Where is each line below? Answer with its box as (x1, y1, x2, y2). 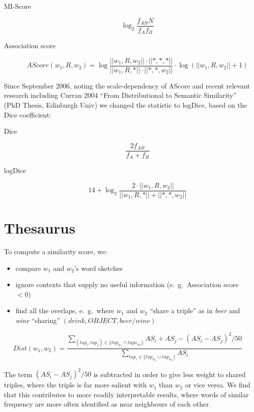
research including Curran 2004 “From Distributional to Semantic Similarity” (4, 90, 237, 100)
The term (4, 369, 32, 379)
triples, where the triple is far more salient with (4, 380, 147, 390)
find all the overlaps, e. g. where (15, 305, 114, 316)
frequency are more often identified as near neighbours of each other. (4, 399, 211, 409)
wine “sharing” (15, 315, 60, 325)
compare (15, 263, 41, 273)
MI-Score (4, 1, 31, 11)
